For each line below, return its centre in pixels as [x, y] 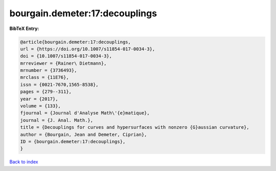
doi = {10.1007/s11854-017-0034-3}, [66, 56]
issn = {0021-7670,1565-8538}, [60, 84]
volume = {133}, [41, 106]
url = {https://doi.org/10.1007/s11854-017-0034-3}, [88, 49]
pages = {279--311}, [46, 92]
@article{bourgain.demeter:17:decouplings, [76, 42]
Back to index [24, 162]
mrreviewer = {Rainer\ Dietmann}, [63, 63]
